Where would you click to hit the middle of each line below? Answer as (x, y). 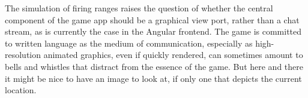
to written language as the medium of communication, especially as (129, 43)
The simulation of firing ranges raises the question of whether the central (139, 8)
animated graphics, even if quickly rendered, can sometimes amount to (173, 55)
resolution (23, 55)
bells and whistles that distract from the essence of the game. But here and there (154, 66)
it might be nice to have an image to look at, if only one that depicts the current (153, 78)
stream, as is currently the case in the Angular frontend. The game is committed (153, 31)
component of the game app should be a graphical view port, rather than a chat (152, 19)
